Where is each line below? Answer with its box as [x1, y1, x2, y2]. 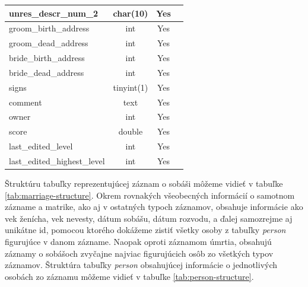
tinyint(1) [113, 81, 148, 93]
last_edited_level [9, 140, 73, 152]
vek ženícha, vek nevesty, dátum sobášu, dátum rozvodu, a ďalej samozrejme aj [5, 212, 293, 224]
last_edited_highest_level [9, 154, 105, 167]
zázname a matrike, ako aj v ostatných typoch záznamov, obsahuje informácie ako [5, 200, 303, 213]
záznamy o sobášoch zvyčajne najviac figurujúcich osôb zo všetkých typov [5, 247, 274, 259]
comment [9, 95, 42, 108]
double [118, 125, 143, 138]
